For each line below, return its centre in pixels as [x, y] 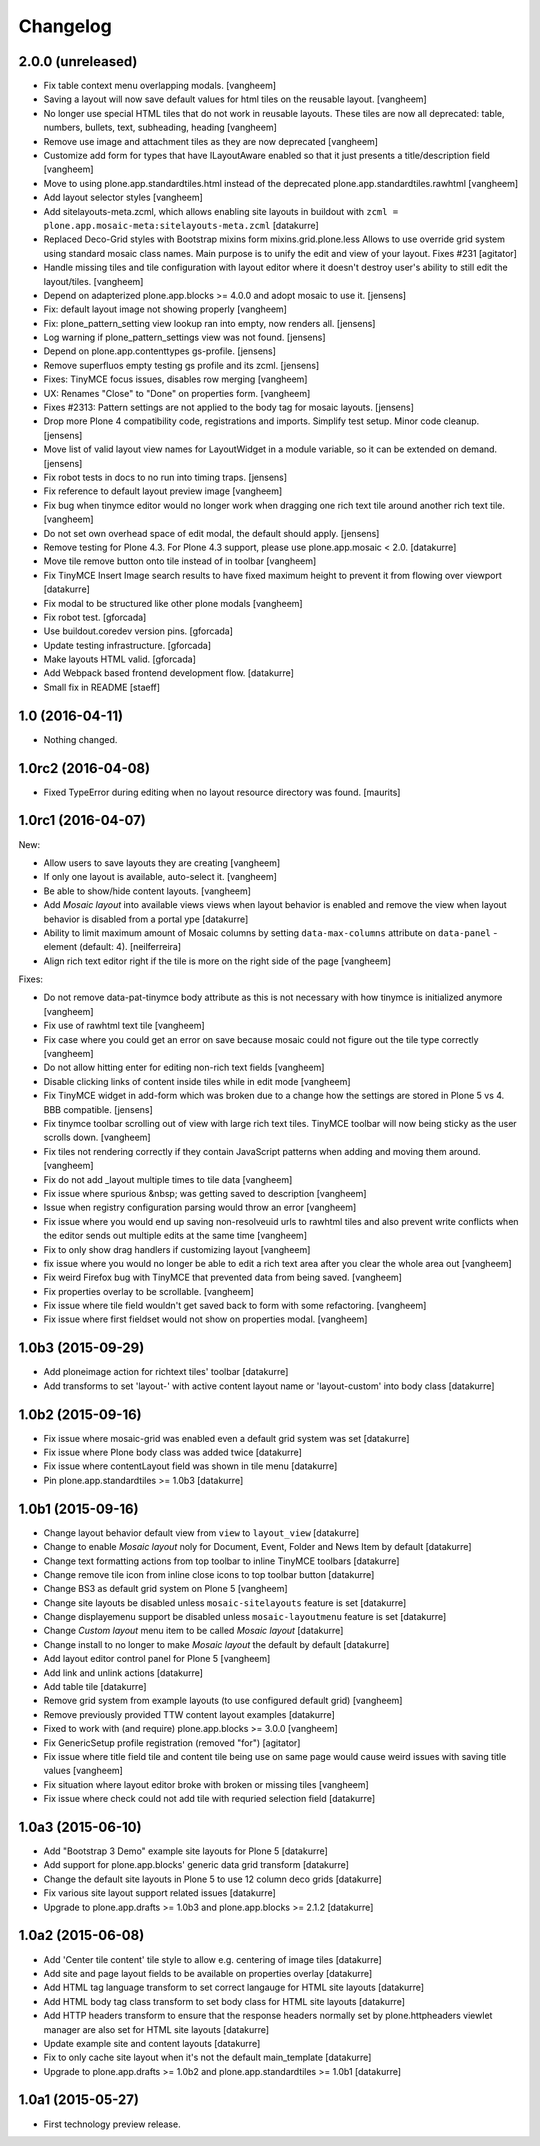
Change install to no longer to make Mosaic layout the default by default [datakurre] [216, 1644]
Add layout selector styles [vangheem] [123, 197]
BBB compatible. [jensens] [98, 1109]
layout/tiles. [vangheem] [93, 281]
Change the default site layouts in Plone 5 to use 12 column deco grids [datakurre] [212, 1879]
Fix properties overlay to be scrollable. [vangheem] [148, 1291]
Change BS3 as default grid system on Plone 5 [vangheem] [166, 1589]
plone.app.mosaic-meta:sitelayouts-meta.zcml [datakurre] [181, 225]
